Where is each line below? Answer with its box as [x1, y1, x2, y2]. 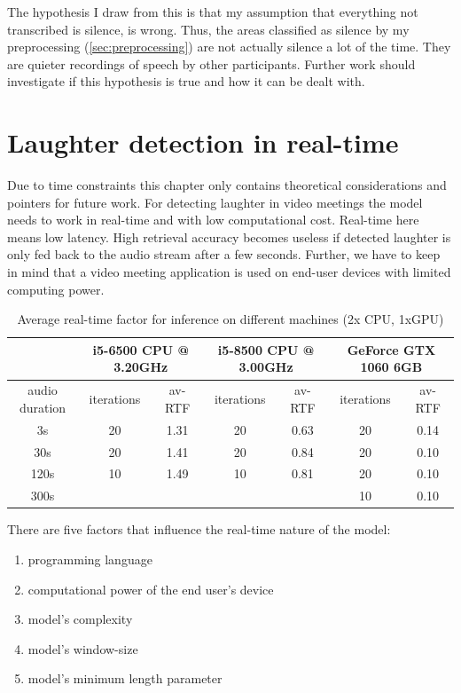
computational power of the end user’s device [27, 579, 274, 598]
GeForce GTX [347, 340, 436, 358]
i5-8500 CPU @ [217, 340, 315, 358]
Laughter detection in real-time [7, 124, 399, 161]
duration [19, 398, 66, 416]
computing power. [7, 280, 105, 298]
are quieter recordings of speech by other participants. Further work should [7, 54, 416, 73]
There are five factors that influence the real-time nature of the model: [7, 520, 391, 539]
